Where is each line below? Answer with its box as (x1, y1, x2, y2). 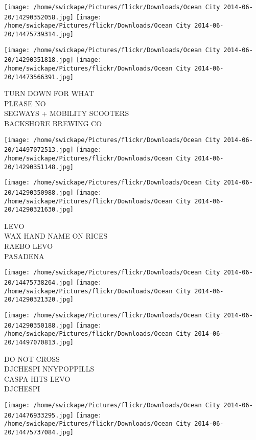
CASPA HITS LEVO (4, 373, 71, 384)
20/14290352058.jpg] (4, 13, 74, 21)
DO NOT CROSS (4, 353, 60, 364)
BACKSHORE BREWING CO (4, 118, 102, 129)
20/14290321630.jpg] (4, 206, 74, 214)
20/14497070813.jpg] (4, 338, 74, 346)
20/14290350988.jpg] (4, 189, 74, 196)
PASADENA (4, 250, 44, 261)
